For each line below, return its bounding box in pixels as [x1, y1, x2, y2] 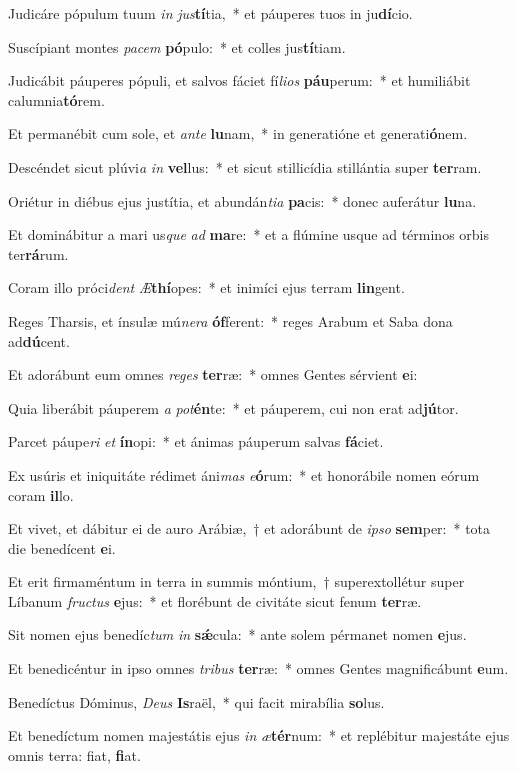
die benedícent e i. [8, 537, 116, 558]
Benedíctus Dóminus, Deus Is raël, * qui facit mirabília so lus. [8, 691, 385, 712]
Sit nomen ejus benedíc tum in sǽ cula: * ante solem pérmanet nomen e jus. [8, 624, 467, 645]
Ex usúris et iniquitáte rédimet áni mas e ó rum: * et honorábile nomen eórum [8, 464, 480, 485]
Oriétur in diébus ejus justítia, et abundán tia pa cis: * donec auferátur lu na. [8, 190, 477, 211]
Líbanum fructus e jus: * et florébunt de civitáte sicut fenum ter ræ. [8, 590, 422, 611]
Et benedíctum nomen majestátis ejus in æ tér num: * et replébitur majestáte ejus [8, 725, 510, 746]
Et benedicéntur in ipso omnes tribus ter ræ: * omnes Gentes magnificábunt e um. [8, 658, 509, 679]
